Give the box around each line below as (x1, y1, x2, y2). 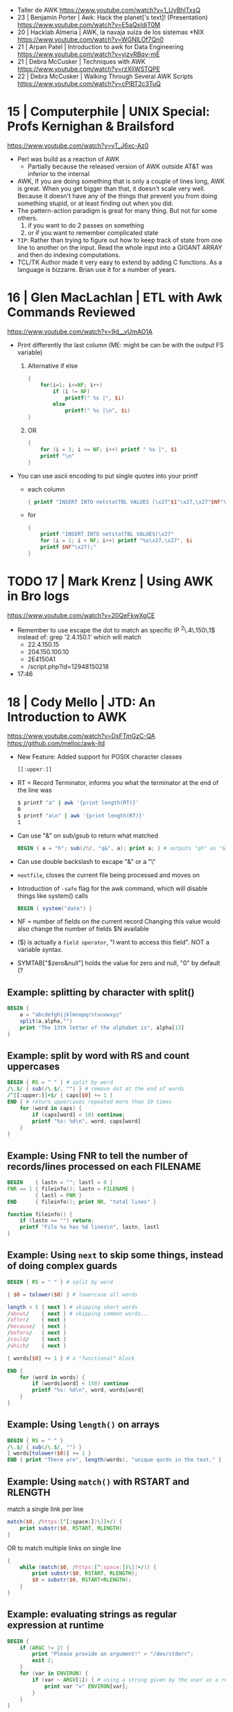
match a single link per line (7, 1505, 84, 1514)
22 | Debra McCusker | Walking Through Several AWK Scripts (17, 72, 193, 80)
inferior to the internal (27, 169, 90, 178)
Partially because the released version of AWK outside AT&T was (27, 162, 214, 171)
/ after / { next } (7, 1317, 67, 1324)
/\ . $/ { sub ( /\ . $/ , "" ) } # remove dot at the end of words (7, 1085, 185, 1093)
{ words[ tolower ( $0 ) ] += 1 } (7, 1450, 92, 1457)
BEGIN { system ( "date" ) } (17, 905, 92, 912)
